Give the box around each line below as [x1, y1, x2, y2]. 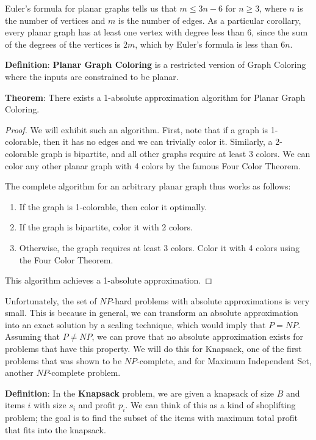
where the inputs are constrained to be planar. [5, 70, 179, 82]
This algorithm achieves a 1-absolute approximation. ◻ [5, 274, 212, 287]
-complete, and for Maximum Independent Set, [137, 354, 312, 367]
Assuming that [5, 330, 60, 343]
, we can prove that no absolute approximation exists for [92, 330, 304, 343]
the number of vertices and [5, 13, 106, 26]
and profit [78, 398, 116, 411]
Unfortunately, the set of [5, 294, 97, 307]
